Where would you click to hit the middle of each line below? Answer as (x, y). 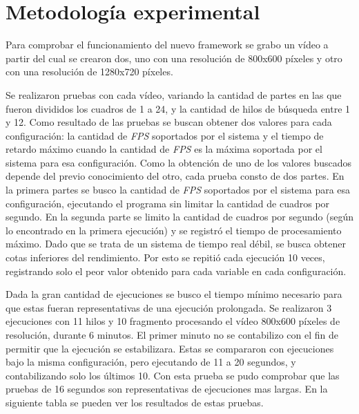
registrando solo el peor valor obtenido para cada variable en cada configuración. (176, 271)
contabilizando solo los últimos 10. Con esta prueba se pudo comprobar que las (173, 375)
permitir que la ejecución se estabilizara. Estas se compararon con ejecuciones (170, 348)
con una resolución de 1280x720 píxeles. (89, 72)
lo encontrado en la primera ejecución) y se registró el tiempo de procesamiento (174, 230)
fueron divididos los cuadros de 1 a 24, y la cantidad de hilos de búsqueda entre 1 (178, 108)
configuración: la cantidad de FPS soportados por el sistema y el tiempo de (165, 135)
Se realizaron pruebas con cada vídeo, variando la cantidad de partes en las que (174, 94)
